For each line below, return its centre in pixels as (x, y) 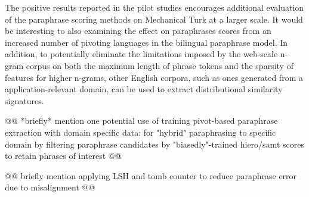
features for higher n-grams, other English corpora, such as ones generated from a (154, 77)
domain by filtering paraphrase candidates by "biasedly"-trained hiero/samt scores (154, 144)
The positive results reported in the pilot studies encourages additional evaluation (154, 7)
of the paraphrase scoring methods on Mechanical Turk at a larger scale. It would (154, 19)
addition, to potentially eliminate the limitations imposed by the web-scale (141, 54)
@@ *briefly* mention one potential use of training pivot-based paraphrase (141, 121)
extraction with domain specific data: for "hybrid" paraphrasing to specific (140, 132)
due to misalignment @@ (50, 187)
